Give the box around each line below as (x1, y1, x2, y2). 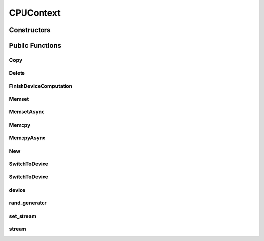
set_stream (9, 213, 37, 219)
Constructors (9, 26, 51, 34)
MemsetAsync (9, 109, 45, 115)
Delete (9, 69, 25, 76)
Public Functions (9, 42, 61, 50)
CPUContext (9, 7, 61, 18)
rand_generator (9, 199, 47, 206)
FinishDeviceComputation (9, 83, 73, 89)
